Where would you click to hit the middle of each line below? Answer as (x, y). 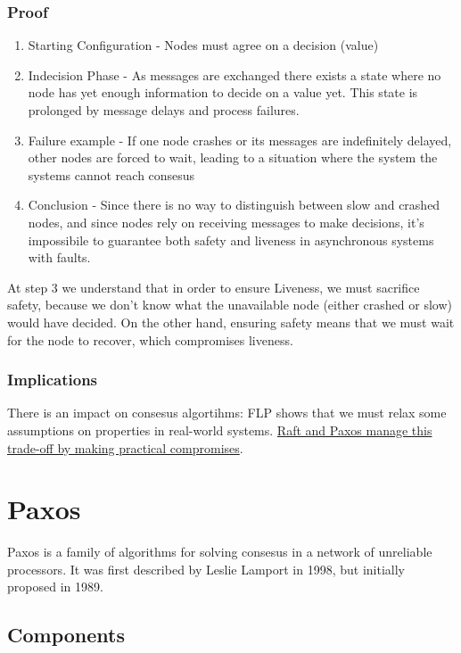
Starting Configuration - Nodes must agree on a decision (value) (203, 45)
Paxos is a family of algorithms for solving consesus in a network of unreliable (220, 552)
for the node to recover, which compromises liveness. (150, 339)
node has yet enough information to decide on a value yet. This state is (223, 92)
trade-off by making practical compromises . (125, 447)
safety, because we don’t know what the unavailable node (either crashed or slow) (230, 305)
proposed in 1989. (55, 587)
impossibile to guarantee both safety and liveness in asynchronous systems (231, 240)
